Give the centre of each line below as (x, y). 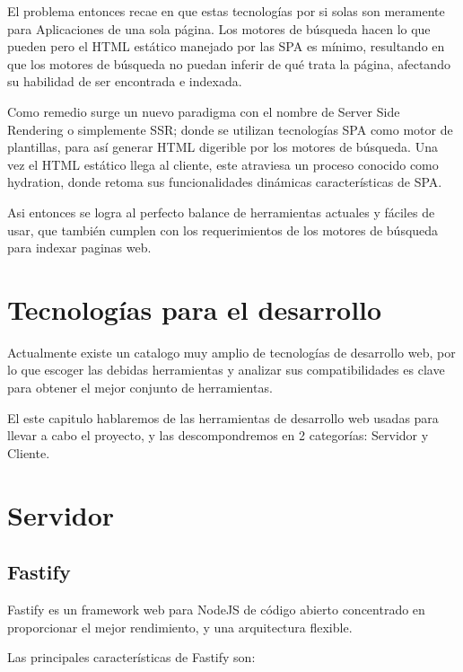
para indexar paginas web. (79, 248)
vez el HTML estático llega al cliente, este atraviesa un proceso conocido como (223, 164)
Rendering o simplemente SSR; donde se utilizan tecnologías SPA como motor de (230, 129)
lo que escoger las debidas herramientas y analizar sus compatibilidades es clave (226, 370)
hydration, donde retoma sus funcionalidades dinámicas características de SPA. (225, 182)
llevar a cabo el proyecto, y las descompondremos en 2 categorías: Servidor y (218, 435)
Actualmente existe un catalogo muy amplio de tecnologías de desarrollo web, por (231, 352)
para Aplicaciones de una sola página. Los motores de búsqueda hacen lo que (219, 28)
